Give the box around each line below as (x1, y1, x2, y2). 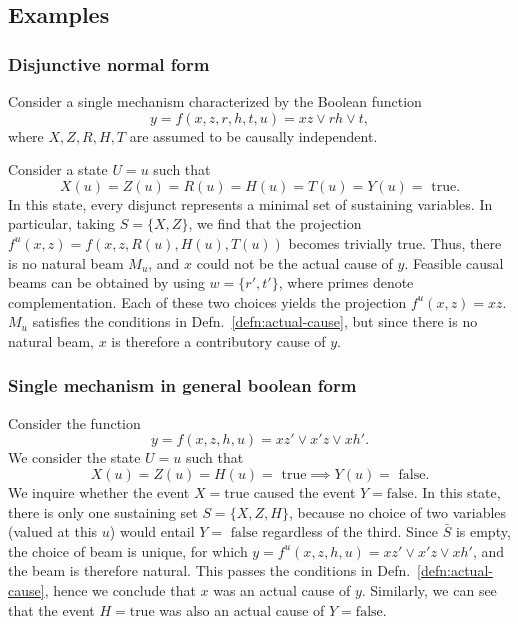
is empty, (455, 521, 511, 542)
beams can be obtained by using (8, 272, 205, 293)
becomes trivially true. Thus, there (288, 232, 502, 253)
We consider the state (8, 447, 141, 468)
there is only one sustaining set (8, 501, 198, 522)
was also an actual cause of (159, 599, 325, 620)
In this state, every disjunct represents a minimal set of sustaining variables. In (8, 193, 493, 214)
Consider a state (8, 159, 108, 180)
